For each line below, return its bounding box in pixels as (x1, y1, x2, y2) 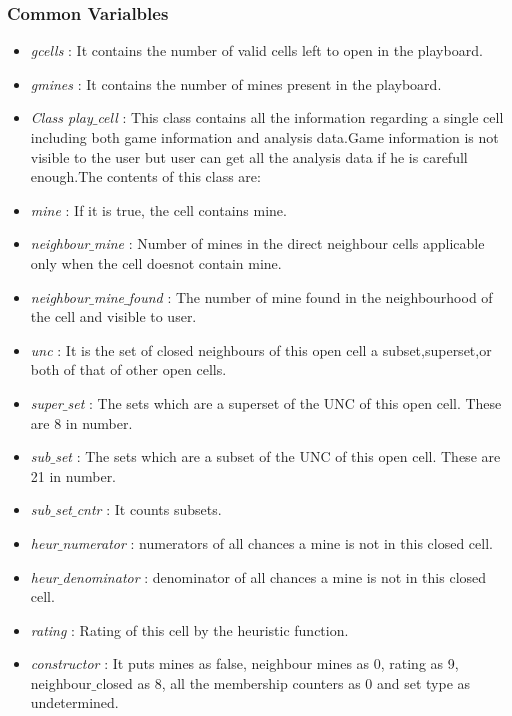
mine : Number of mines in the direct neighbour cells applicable (93, 233, 485, 254)
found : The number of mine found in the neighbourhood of (128, 286, 493, 307)
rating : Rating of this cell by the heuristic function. (30, 619, 349, 640)
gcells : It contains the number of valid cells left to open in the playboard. (30, 40, 483, 61)
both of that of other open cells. (30, 359, 227, 380)
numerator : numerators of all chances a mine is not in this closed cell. (62, 532, 493, 553)
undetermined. (30, 692, 119, 713)
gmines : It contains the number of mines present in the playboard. (30, 73, 442, 94)
